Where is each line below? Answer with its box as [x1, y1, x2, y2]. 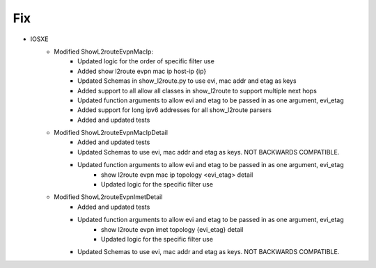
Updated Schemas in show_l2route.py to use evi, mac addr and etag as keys [77, 77, 297, 85]
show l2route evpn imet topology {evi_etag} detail [101, 225, 244, 233]
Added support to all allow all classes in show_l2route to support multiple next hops [77, 86, 317, 95]
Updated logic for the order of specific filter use [77, 57, 215, 65]
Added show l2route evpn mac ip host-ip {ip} [77, 67, 207, 75]
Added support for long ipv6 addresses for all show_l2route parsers [77, 106, 272, 114]
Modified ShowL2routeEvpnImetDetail [54, 193, 163, 201]
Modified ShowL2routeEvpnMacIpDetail [54, 129, 169, 137]
